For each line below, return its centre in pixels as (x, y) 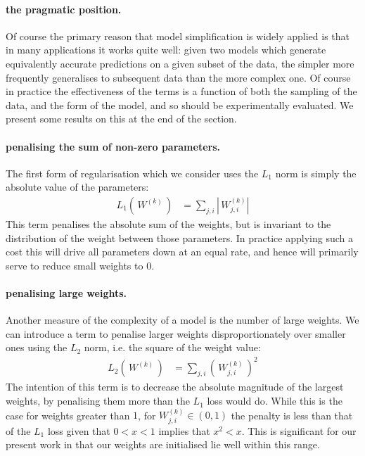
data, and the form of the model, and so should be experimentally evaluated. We (180, 104)
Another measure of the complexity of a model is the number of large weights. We (182, 320)
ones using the (37, 347)
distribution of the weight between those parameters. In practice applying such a (179, 237)
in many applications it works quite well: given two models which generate (166, 50)
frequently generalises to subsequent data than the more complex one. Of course (178, 77)
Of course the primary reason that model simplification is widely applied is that (178, 36)
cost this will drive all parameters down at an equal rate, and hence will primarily (182, 252)
